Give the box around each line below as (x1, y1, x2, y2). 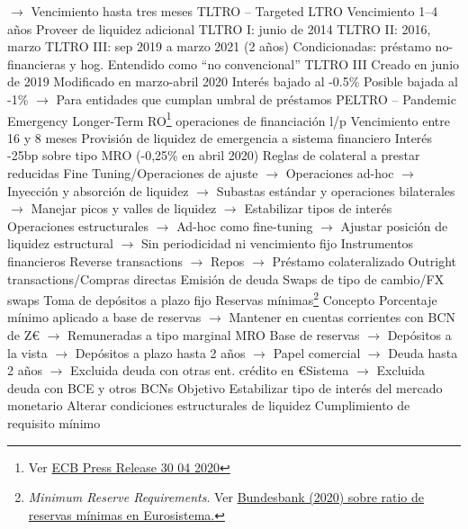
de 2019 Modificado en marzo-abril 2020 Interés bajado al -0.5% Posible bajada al (7, 72, 458, 91)
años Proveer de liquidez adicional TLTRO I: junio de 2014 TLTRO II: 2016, (7, 19, 431, 38)
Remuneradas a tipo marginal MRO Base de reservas (67, 326, 360, 344)
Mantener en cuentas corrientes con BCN (229, 308, 456, 327)
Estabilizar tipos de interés (244, 199, 392, 218)
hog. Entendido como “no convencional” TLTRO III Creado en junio (80, 54, 460, 73)
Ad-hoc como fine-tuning (176, 216, 313, 235)
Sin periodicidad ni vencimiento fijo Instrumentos (141, 234, 414, 253)
